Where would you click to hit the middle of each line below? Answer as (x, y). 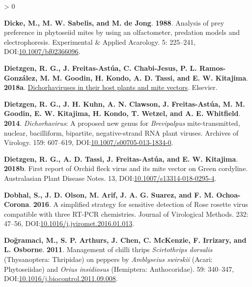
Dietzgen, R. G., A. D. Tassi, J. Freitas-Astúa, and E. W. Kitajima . (121, 158)
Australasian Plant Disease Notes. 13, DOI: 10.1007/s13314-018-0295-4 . (110, 178)
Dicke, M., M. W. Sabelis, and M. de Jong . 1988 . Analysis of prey (114, 22)
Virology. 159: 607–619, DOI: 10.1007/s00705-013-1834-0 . (89, 142)
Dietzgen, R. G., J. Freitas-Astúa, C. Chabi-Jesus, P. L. (100, 68)
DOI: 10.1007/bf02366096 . (42, 51)
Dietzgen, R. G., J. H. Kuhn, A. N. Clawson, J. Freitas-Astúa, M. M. (125, 103)
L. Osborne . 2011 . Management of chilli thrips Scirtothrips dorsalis (108, 249)
